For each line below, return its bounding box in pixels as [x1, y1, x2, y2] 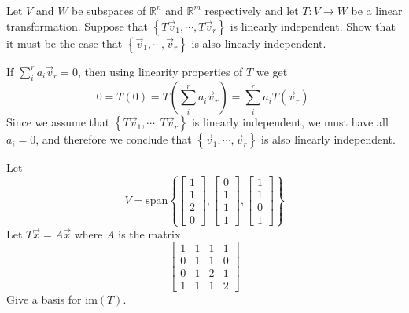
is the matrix [118, 225, 181, 242]
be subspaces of [72, 2, 146, 18]
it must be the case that [6, 35, 123, 51]
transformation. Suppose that [6, 17, 148, 34]
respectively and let [204, 2, 299, 18]
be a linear [351, 2, 403, 18]
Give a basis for [6, 291, 82, 308]
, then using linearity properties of [77, 63, 243, 79]
